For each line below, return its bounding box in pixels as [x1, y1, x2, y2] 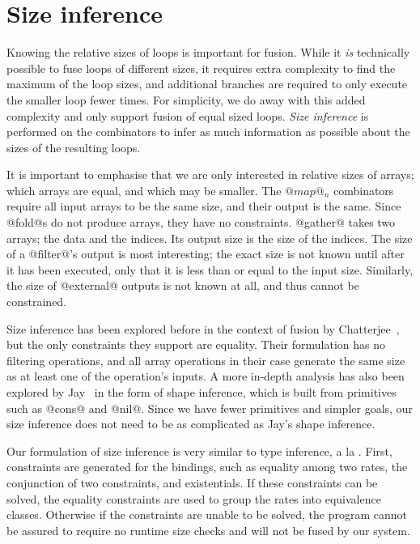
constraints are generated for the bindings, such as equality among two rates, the [6, 458, 408, 475]
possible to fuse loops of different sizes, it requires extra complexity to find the [6, 59, 396, 76]
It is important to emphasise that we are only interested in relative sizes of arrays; [6, 166, 414, 183]
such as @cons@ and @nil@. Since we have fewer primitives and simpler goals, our [6, 399, 413, 416]
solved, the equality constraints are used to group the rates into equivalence [6, 490, 381, 507]
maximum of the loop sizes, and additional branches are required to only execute [6, 75, 408, 92]
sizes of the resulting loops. [6, 138, 141, 155]
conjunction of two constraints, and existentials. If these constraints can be [6, 474, 378, 491]
